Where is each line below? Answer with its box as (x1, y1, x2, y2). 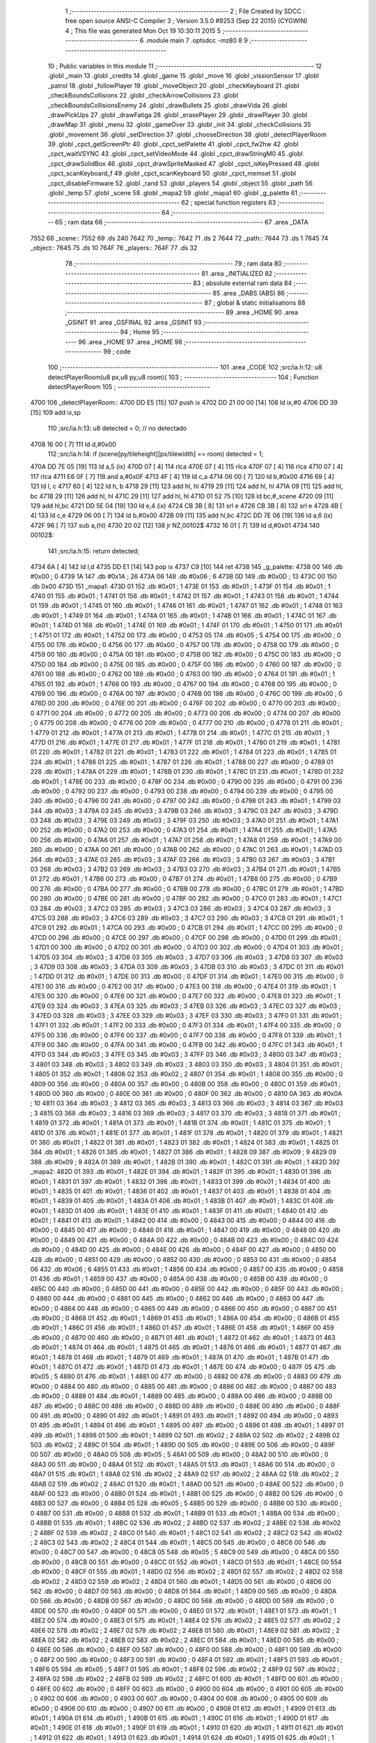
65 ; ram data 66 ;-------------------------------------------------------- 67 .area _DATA (54, 218, 309, 227)
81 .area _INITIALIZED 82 (201, 269, 273, 277)
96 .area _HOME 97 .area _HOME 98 (77, 337, 182, 346)
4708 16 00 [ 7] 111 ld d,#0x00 (30, 440, 116, 448)
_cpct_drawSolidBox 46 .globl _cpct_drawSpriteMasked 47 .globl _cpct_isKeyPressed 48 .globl (47, 159, 320, 167)
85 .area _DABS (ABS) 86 (212, 289, 285, 297)
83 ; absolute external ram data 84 (192, 279, 292, 287)
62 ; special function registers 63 (181, 199, 276, 207)
